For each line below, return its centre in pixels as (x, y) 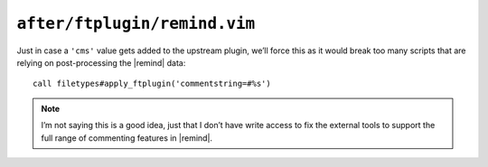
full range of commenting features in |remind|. (127, 138)
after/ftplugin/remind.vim (136, 23)
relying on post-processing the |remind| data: (101, 62)
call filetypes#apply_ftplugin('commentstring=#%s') (152, 84)
